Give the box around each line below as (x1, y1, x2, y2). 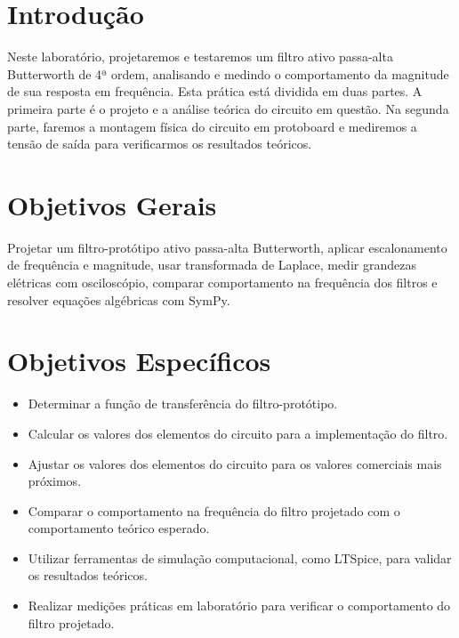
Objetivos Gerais (7, 186, 217, 222)
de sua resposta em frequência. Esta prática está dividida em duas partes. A (7, 82, 423, 101)
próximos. (28, 472, 82, 490)
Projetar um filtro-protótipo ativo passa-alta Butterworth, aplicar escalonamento (7, 238, 447, 256)
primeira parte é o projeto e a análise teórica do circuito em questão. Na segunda (7, 99, 449, 117)
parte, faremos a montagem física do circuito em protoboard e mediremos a (7, 117, 417, 135)
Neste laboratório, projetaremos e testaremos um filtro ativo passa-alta (7, 47, 393, 66)
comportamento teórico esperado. (28, 519, 210, 537)
